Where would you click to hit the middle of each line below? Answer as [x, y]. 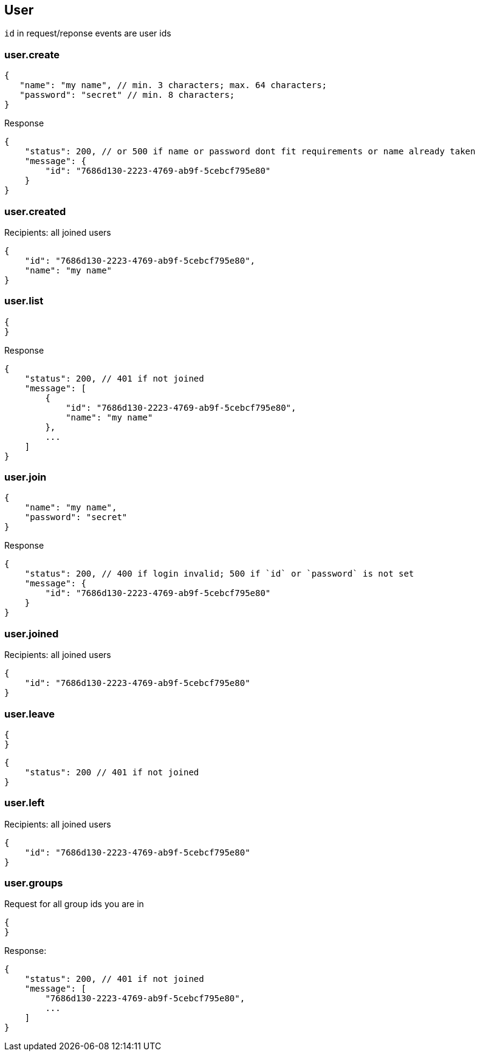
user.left [25, 803]
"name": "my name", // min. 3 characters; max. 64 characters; [173, 85]
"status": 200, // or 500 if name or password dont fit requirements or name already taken [250, 152]
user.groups [34, 883]
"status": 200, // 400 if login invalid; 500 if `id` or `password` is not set [219, 574]
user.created [35, 211]
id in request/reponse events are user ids [88, 33]
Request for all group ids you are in [74, 904]
